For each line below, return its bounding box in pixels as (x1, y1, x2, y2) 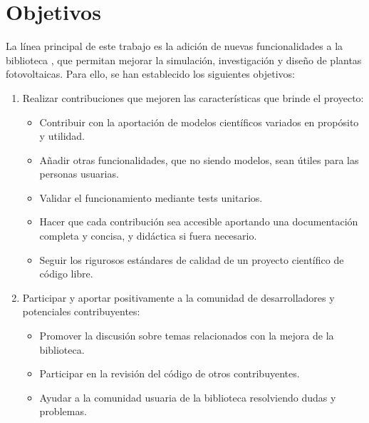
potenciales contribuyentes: (22, 304, 140, 319)
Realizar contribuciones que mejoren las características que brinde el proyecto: (22, 90, 364, 105)
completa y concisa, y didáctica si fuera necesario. (39, 228, 257, 243)
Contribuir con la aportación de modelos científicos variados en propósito (39, 114, 359, 129)
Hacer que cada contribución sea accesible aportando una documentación (39, 214, 358, 229)
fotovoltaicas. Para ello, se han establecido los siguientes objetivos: (6, 66, 295, 81)
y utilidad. (39, 128, 85, 143)
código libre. (39, 266, 93, 281)
